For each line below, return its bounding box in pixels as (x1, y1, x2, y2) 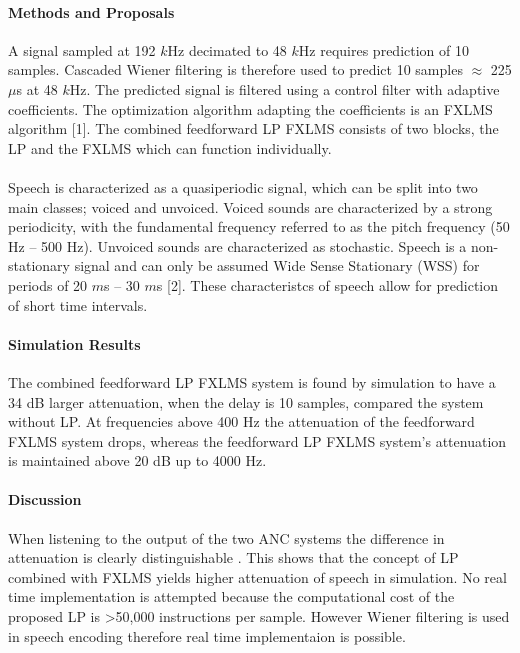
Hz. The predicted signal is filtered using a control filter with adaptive (69, 78, 500, 99)
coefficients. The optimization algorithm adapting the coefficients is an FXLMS (8, 98, 493, 119)
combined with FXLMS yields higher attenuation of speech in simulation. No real (8, 566, 507, 587)
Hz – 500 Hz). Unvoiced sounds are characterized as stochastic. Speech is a (8, 235, 467, 256)
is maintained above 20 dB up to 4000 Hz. (8, 450, 267, 471)
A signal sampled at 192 (8, 39, 156, 60)
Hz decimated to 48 (167, 39, 287, 60)
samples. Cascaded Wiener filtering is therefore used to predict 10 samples (8, 59, 463, 80)
